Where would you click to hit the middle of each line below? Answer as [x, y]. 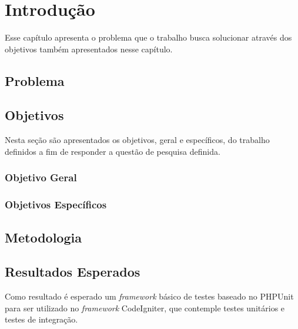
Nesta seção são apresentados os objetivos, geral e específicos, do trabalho [137, 140]
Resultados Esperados [73, 272]
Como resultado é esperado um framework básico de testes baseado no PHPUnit [149, 296]
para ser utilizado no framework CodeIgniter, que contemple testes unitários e [145, 308]
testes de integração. [41, 319]
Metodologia [43, 237]
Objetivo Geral [41, 177]
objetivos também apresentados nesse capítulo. [89, 49]
